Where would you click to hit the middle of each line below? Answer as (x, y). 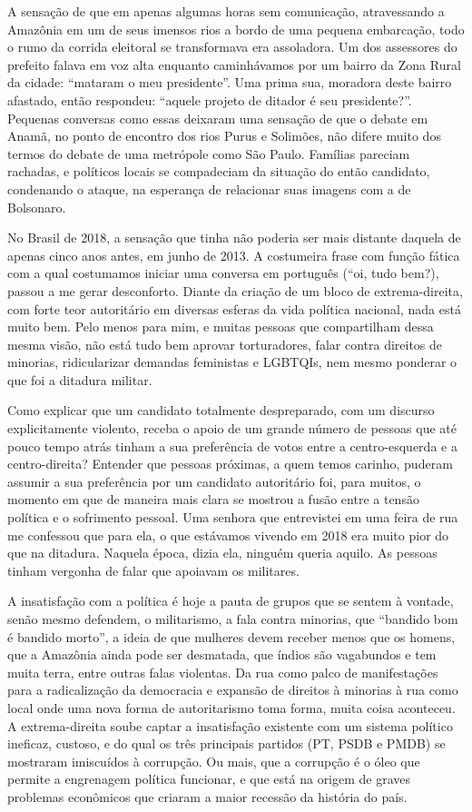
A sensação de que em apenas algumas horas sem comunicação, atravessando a (226, 11)
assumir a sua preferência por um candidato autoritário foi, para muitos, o (214, 481)
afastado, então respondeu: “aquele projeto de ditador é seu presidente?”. (210, 99)
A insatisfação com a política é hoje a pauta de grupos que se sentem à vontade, (231, 601)
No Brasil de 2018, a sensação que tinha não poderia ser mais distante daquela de (234, 238)
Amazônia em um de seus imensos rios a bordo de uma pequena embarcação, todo (236, 29)
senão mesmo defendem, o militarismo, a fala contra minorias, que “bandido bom (233, 619)
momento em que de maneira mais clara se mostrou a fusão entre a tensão (213, 499)
